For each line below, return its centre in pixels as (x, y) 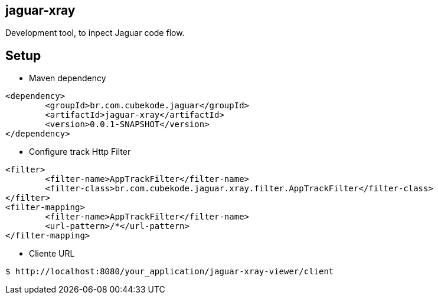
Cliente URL (52, 254)
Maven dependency (68, 78)
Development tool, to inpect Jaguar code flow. (95, 33)
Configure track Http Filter (80, 152)
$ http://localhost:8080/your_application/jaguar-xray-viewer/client (170, 272)
